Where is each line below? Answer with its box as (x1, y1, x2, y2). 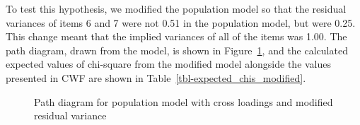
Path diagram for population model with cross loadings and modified (34, 94, 333, 109)
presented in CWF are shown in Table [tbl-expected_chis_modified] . (6, 70, 306, 85)
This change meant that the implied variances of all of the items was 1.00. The (6, 29, 347, 44)
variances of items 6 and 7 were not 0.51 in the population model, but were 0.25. (6, 15, 356, 30)
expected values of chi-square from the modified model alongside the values (6, 56, 332, 71)
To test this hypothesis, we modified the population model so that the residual (6, 1, 347, 16)
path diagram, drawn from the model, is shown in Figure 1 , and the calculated (6, 42, 348, 57)
